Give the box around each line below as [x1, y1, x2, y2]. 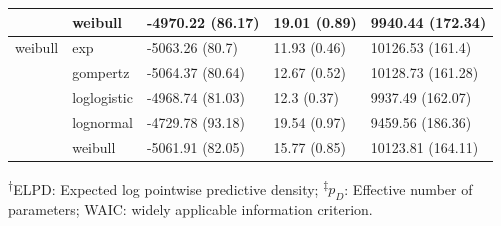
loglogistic [72, 87, 133, 108]
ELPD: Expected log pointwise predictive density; [13, 178, 319, 199]
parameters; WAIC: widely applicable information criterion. [8, 199, 373, 220]
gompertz [72, 62, 130, 83]
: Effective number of [344, 178, 473, 199]
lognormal [72, 111, 133, 132]
